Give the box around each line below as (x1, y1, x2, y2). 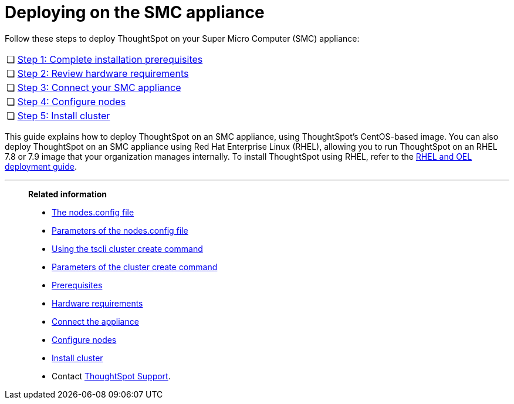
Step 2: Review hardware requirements (17, 67, 189, 79)
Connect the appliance (52, 316, 139, 326)
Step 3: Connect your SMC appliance (17, 81, 181, 93)
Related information (28, 188, 107, 199)
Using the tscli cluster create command (52, 243, 203, 254)
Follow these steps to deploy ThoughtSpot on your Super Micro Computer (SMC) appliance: (5, 33, 360, 43)
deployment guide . (5, 161, 77, 171)
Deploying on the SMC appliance (5, 2, 265, 22)
